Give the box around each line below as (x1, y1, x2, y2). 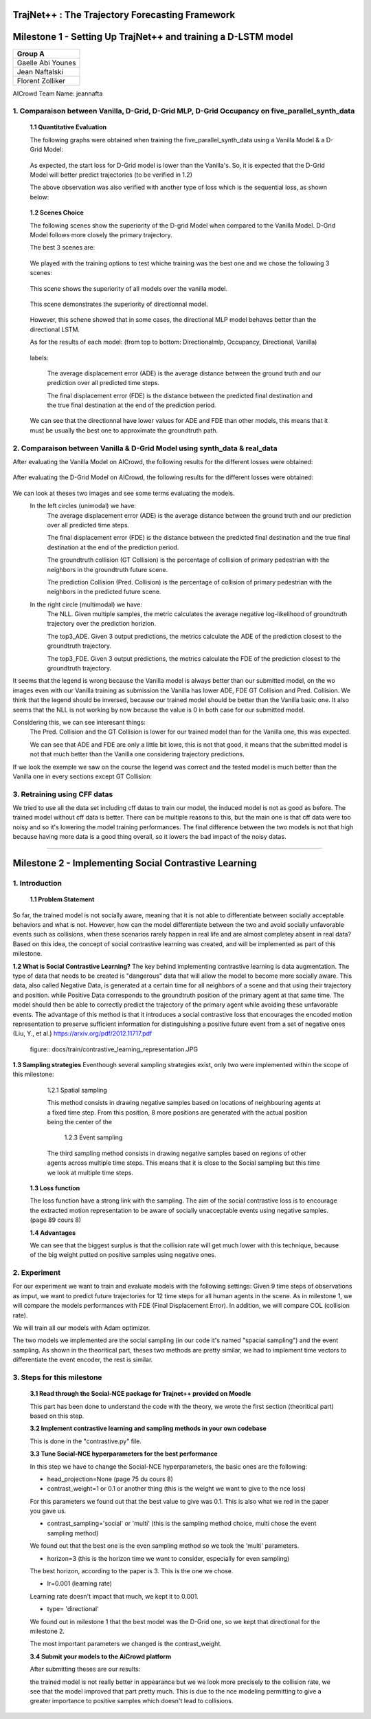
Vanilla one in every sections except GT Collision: (12, 772, 153, 780)
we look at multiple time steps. (47, 1168, 133, 1176)
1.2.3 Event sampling (64, 1133, 123, 1141)
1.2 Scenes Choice (30, 208, 84, 217)
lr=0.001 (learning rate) (47, 1579, 113, 1588)
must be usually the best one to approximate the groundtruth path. (30, 426, 218, 435)
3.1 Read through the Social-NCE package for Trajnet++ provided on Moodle (30, 1390, 251, 1398)
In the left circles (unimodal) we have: (30, 502, 137, 510)
